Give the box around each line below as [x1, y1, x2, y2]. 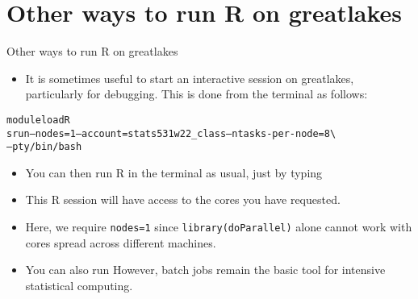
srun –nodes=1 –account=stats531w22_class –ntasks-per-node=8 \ [6, 127, 336, 139]
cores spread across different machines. [25, 234, 216, 251]
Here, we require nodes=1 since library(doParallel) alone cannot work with [25, 218, 412, 235]
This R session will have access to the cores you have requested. [25, 191, 341, 208]
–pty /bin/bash [6, 141, 82, 153]
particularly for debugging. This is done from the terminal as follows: [25, 85, 368, 102]
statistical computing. [25, 276, 133, 293]
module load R [6, 114, 70, 126]
